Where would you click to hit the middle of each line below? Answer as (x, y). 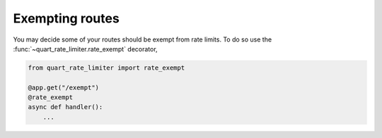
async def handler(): (65, 107)
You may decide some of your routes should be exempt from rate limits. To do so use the (143, 39)
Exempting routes (66, 18)
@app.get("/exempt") (63, 87)
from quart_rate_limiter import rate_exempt (106, 68)
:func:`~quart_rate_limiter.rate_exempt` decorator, (86, 49)
